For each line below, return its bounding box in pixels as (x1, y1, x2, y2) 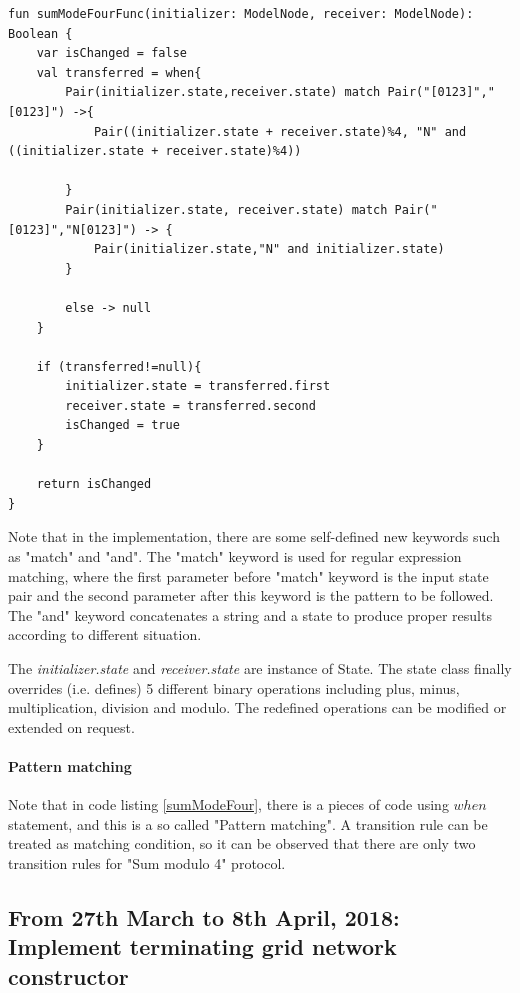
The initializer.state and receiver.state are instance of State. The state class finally (8, 658, 512, 678)
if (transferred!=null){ (36, 359, 202, 374)
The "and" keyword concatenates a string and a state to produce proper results (8, 604, 492, 625)
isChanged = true (65, 418, 180, 433)
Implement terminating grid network (8, 931, 397, 962)
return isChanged (36, 477, 152, 492)
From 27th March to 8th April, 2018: (8, 901, 400, 932)
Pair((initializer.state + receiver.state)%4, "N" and (93, 124, 467, 139)
